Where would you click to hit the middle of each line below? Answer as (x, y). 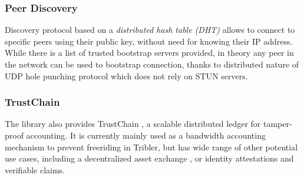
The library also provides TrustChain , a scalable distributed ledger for (133, 124)
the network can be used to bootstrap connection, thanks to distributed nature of (152, 64)
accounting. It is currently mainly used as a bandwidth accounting (146, 135)
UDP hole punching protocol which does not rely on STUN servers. (126, 75)
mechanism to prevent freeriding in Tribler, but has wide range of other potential (151, 147)
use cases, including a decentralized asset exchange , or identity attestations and (149, 158)
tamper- (277, 124)
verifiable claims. (35, 169)
